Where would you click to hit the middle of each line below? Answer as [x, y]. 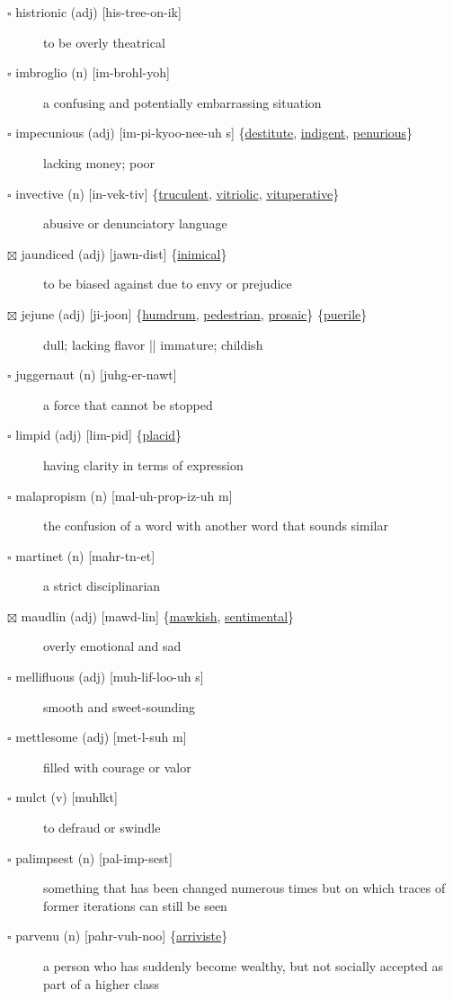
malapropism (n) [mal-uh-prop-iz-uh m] [124, 495]
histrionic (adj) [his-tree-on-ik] [98, 12]
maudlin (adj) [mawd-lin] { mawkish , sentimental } [158, 615]
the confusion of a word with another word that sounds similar [216, 526]
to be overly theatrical [104, 42]
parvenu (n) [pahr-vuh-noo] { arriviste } [122, 936]
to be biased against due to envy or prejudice [168, 284]
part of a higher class [101, 983]
